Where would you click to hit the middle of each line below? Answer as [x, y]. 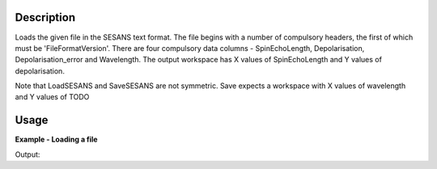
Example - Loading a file [56, 139]
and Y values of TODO [52, 97]
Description [45, 17]
